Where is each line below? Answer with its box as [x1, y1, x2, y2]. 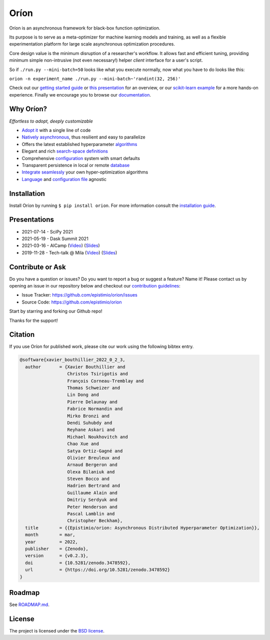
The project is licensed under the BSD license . [9, 627, 104, 633]
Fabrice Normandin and [67, 406, 123, 412]
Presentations [9, 215, 54, 224]
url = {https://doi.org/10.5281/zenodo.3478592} [25, 567, 170, 572]
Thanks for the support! [9, 317, 58, 323]
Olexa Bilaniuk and [67, 469, 115, 474]
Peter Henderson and [67, 504, 117, 509]
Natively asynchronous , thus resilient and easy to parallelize [21, 134, 145, 140]
